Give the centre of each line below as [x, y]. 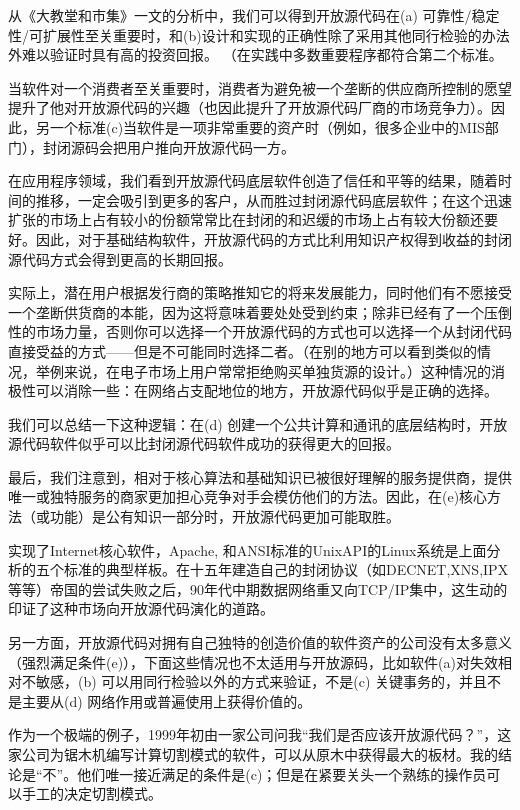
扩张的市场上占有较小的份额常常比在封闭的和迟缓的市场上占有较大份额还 [246, 219]
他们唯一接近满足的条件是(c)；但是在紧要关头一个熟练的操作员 [282, 773]
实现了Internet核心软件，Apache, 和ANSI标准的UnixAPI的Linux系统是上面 [247, 549]
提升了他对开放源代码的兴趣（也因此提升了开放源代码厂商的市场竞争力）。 [249, 107]
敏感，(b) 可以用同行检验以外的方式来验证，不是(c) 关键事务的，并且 [261, 681]
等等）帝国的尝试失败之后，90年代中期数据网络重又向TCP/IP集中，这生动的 [258, 588]
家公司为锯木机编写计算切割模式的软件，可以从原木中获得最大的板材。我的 [253, 754]
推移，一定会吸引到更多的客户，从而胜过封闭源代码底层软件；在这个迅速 [273, 199]
